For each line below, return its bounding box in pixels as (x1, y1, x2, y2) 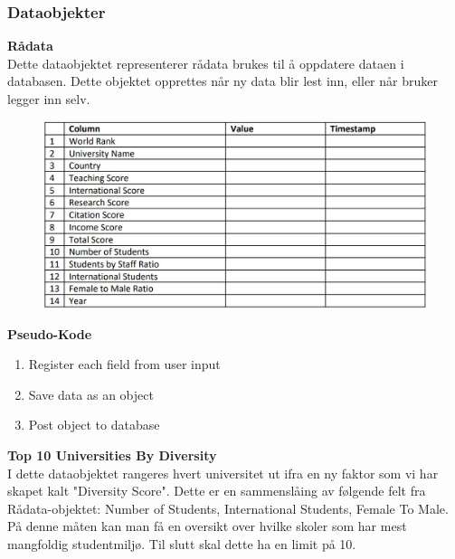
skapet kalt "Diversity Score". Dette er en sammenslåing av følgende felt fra (7, 481, 426, 500)
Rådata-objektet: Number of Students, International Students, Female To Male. (7, 498, 449, 517)
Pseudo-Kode (7, 324, 92, 343)
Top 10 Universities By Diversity (7, 446, 217, 464)
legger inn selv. (7, 90, 90, 108)
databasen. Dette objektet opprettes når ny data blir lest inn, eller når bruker (7, 71, 438, 90)
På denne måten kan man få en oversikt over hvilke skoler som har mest (7, 516, 407, 535)
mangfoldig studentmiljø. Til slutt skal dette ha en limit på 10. (7, 534, 356, 553)
